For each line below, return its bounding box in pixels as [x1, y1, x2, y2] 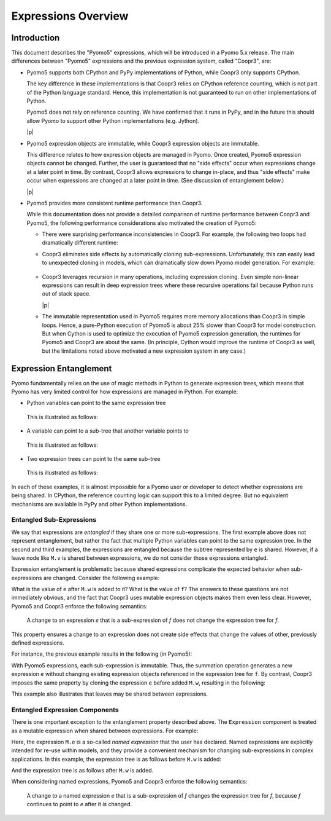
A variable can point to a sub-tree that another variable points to [26, 427, 189, 434]
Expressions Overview [11, 9, 129, 23]
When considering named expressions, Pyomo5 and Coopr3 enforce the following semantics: [11, 778, 248, 785]
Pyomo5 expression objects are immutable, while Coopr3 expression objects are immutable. [26, 139, 260, 147]
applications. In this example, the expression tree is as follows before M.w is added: [11, 755, 222, 763]
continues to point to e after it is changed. [26, 801, 132, 808]
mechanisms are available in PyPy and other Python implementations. [11, 500, 188, 508]
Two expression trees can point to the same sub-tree [26, 455, 161, 463]
